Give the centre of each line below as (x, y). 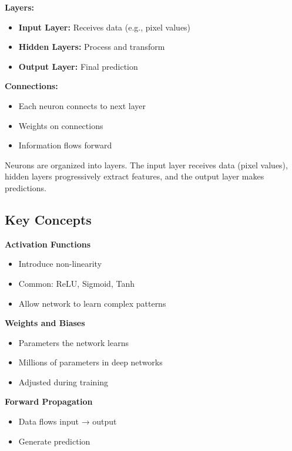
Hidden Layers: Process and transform (92, 47)
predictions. (26, 187)
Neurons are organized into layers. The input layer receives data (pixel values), (146, 165)
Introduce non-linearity (60, 264)
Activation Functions (48, 244)
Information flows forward (65, 145)
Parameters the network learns (73, 342)
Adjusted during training (63, 382)
